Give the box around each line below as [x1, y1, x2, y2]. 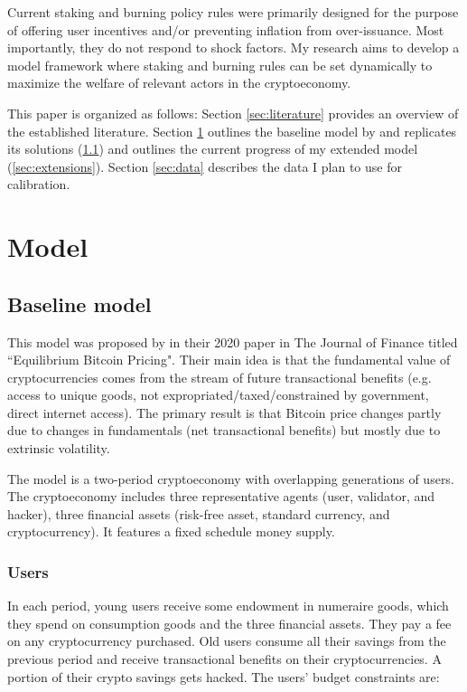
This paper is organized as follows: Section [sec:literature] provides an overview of [7, 103, 459, 122]
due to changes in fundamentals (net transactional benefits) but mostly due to [7, 421, 441, 440]
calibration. [7, 175, 70, 194]
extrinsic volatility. [7, 439, 110, 458]
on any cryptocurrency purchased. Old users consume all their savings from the [7, 631, 446, 650]
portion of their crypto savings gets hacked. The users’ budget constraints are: [7, 667, 440, 686]
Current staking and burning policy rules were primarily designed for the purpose [7, 3, 459, 21]
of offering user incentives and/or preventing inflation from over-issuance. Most [7, 20, 444, 39]
